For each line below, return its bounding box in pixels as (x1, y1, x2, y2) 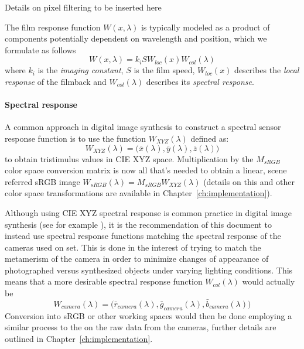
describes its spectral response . (146, 75, 254, 87)
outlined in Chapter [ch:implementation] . (5, 332, 153, 344)
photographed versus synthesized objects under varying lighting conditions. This (5, 264, 293, 276)
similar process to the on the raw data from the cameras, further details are (5, 321, 276, 333)
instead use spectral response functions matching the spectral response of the (5, 230, 281, 242)
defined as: (190, 132, 229, 144)
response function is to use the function (5, 132, 146, 144)
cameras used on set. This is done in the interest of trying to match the (5, 241, 261, 253)
